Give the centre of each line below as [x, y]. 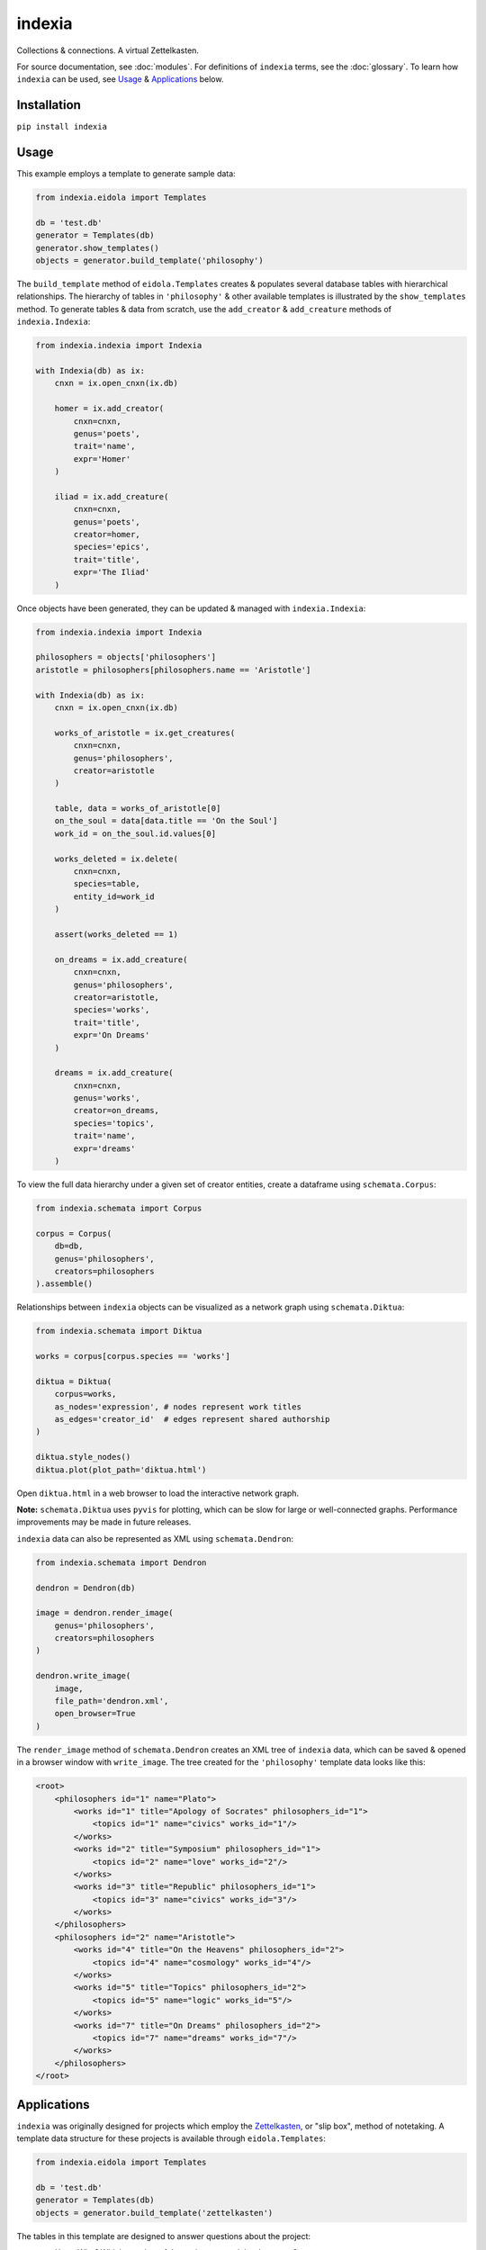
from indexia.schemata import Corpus [119, 1208]
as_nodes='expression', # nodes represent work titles [178, 1407]
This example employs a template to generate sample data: [126, 174]
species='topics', [114, 1123]
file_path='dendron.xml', [112, 1701]
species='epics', [112, 547]
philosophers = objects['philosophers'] [126, 657]
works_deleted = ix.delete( [117, 859]
